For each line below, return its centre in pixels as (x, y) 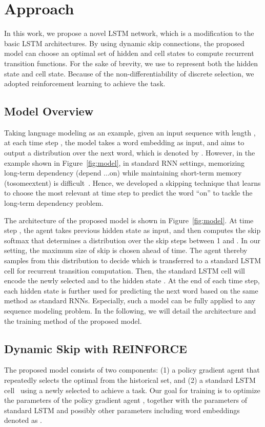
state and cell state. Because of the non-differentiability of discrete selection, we (129, 73)
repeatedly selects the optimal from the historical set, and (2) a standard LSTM (130, 380)
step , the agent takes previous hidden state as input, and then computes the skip (132, 230)
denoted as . (23, 420)
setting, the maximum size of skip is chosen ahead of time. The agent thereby (126, 250)
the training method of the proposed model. (73, 321)
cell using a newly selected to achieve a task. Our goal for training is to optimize (132, 390)
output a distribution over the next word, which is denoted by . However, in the (130, 153)
